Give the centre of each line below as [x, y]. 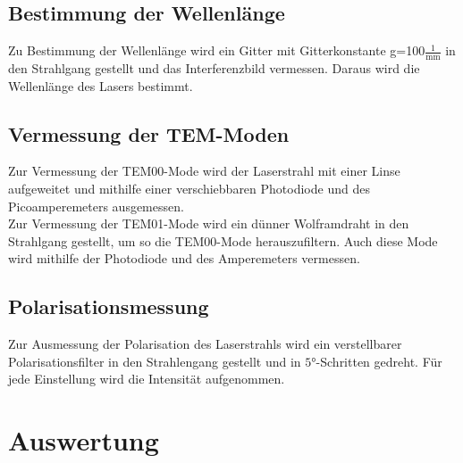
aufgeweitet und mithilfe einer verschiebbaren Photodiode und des [189, 189]
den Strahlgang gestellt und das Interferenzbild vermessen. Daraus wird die [214, 68]
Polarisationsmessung [109, 306]
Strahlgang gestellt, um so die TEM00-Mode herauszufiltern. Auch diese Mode [223, 240]
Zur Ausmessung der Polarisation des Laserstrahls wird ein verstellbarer [205, 344]
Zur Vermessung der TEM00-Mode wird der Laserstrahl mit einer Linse [204, 171]
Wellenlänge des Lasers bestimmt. [101, 85]
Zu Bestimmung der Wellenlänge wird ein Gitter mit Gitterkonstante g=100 [217, 50]
